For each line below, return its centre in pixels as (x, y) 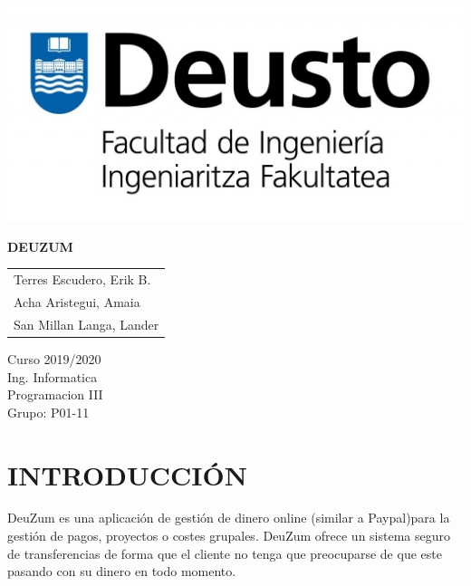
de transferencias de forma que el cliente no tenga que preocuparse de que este (225, 553)
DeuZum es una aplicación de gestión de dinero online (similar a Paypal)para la (229, 518)
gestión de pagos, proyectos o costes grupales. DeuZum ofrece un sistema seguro (229, 536)
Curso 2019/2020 (54, 358)
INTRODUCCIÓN (127, 474)
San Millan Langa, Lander (87, 324)
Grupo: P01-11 (48, 412)
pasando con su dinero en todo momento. (122, 571)
